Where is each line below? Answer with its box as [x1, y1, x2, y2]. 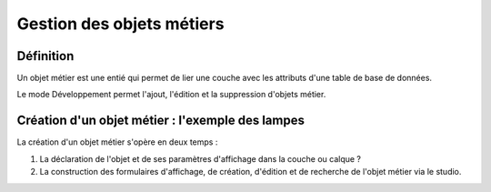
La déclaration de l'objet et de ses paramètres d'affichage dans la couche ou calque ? [39, 153, 361, 164]
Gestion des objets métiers [16, 14, 225, 34]
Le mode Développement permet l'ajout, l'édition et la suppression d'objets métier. [16, 89, 326, 100]
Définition [16, 48, 75, 64]
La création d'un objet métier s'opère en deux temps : [16, 136, 218, 147]
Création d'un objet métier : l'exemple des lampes [16, 113, 305, 128]
